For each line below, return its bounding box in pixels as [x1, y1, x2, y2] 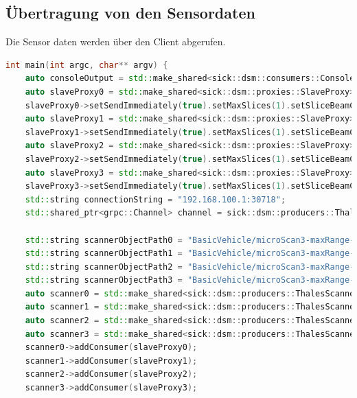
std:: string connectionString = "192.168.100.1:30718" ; [25, 194, 286, 204]
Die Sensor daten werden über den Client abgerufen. [5, 34, 226, 49]
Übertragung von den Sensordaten [5, 2, 255, 23]
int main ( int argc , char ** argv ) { [5, 60, 168, 70]
